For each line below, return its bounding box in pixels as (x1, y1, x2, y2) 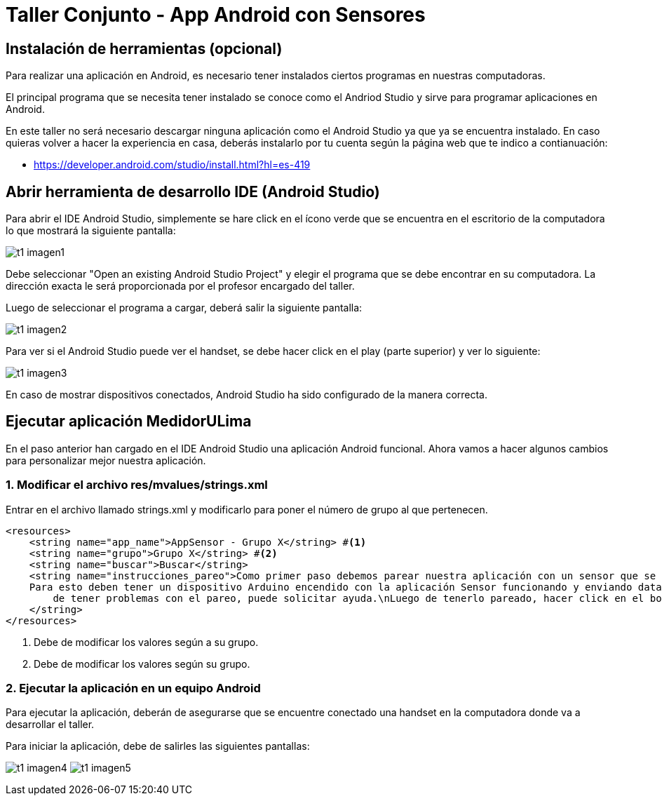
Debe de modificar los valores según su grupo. (34, 657, 250, 670)
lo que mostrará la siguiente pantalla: (6, 224, 176, 237)
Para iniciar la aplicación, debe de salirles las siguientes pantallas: (6, 740, 310, 753)
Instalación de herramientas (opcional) (6, 39, 283, 58)
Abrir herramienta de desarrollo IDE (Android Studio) (6, 182, 380, 201)
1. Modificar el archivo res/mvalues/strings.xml (6, 478, 268, 492)
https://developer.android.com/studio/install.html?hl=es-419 (34, 159, 311, 171)
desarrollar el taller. (6, 718, 95, 731)
